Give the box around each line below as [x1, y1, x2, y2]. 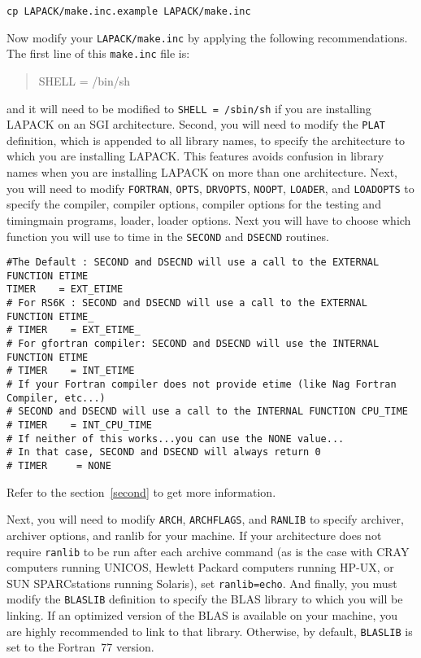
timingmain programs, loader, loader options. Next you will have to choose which [7, 211, 411, 228]
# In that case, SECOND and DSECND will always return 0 [7, 446, 321, 458]
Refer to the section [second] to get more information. [7, 483, 276, 500]
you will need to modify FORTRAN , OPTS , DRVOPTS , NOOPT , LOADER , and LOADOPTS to [7, 179, 414, 196]
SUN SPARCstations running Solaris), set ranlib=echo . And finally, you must [7, 574, 397, 591]
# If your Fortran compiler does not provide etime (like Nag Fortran [7, 379, 397, 391]
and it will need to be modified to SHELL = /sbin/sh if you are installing [7, 99, 371, 116]
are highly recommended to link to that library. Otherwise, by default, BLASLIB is [7, 622, 413, 639]
